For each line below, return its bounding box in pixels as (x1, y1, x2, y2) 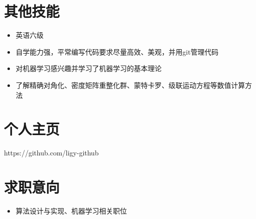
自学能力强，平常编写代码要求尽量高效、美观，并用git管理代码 (15, 46, 219, 57)
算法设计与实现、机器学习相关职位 (15, 205, 127, 216)
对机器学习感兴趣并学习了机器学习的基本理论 (15, 63, 162, 73)
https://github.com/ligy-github (4, 147, 99, 158)
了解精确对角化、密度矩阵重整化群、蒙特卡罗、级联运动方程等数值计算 (15, 79, 245, 90)
